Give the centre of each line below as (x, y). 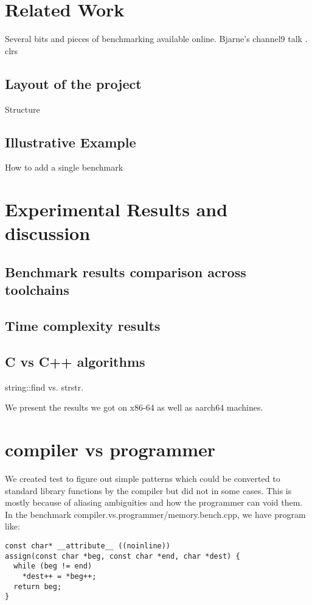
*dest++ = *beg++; (59, 576)
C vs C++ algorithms (75, 361)
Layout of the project (73, 83)
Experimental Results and (116, 209)
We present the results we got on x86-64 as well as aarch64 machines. (134, 407)
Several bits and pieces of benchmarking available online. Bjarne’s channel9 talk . (156, 39)
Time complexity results (83, 326)
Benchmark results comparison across (126, 271)
